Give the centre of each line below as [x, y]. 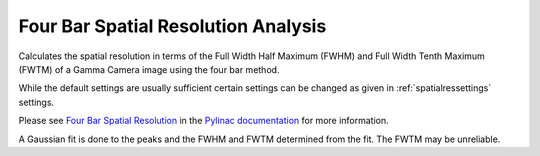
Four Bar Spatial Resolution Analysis [172, 26]
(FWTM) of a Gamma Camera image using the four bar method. [149, 69]
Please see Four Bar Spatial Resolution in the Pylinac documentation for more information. [203, 121]
